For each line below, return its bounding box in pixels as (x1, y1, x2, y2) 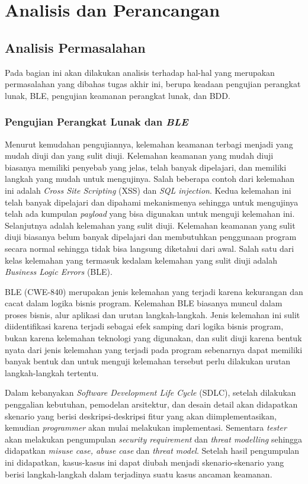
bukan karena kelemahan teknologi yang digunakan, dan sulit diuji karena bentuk (5, 332, 302, 344)
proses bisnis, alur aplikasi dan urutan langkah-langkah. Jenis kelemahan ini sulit (5, 308, 300, 320)
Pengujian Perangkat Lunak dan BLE (5, 114, 188, 129)
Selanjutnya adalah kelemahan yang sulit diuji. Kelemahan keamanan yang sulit (5, 219, 296, 231)
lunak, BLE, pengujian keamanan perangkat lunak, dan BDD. (5, 89, 230, 101)
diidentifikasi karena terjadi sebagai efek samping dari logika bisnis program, (5, 320, 284, 332)
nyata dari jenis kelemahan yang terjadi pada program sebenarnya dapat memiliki (5, 343, 303, 355)
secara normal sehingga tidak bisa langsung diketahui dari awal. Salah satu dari (5, 242, 294, 254)
